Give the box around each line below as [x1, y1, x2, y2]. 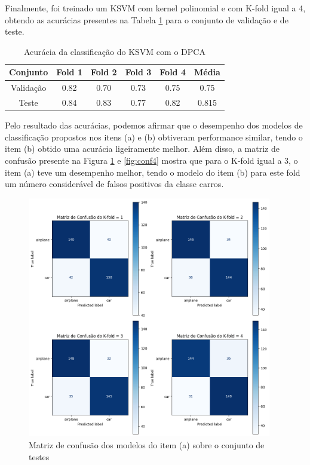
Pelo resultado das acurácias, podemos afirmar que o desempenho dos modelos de [5, 119, 303, 131]
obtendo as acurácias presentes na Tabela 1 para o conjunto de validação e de [5, 13, 288, 26]
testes [29, 450, 50, 463]
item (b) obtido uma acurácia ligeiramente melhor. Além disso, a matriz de [5, 142, 280, 155]
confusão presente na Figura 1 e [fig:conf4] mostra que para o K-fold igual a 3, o [5, 154, 298, 166]
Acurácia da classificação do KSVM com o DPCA [24, 45, 205, 57]
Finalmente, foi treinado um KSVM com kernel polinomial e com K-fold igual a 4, [5, 2, 306, 14]
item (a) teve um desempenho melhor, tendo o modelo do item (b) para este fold [5, 166, 300, 178]
